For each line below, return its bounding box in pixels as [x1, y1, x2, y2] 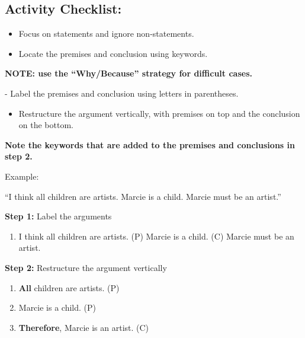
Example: [5, 170, 39, 182]
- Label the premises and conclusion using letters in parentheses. [5, 87, 239, 99]
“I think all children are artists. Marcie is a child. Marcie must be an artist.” [5, 190, 281, 202]
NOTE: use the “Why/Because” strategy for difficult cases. [5, 67, 252, 79]
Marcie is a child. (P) [18, 301, 96, 314]
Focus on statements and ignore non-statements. [18, 27, 194, 40]
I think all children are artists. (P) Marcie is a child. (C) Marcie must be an [18, 229, 294, 242]
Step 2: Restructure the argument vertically [5, 261, 167, 273]
